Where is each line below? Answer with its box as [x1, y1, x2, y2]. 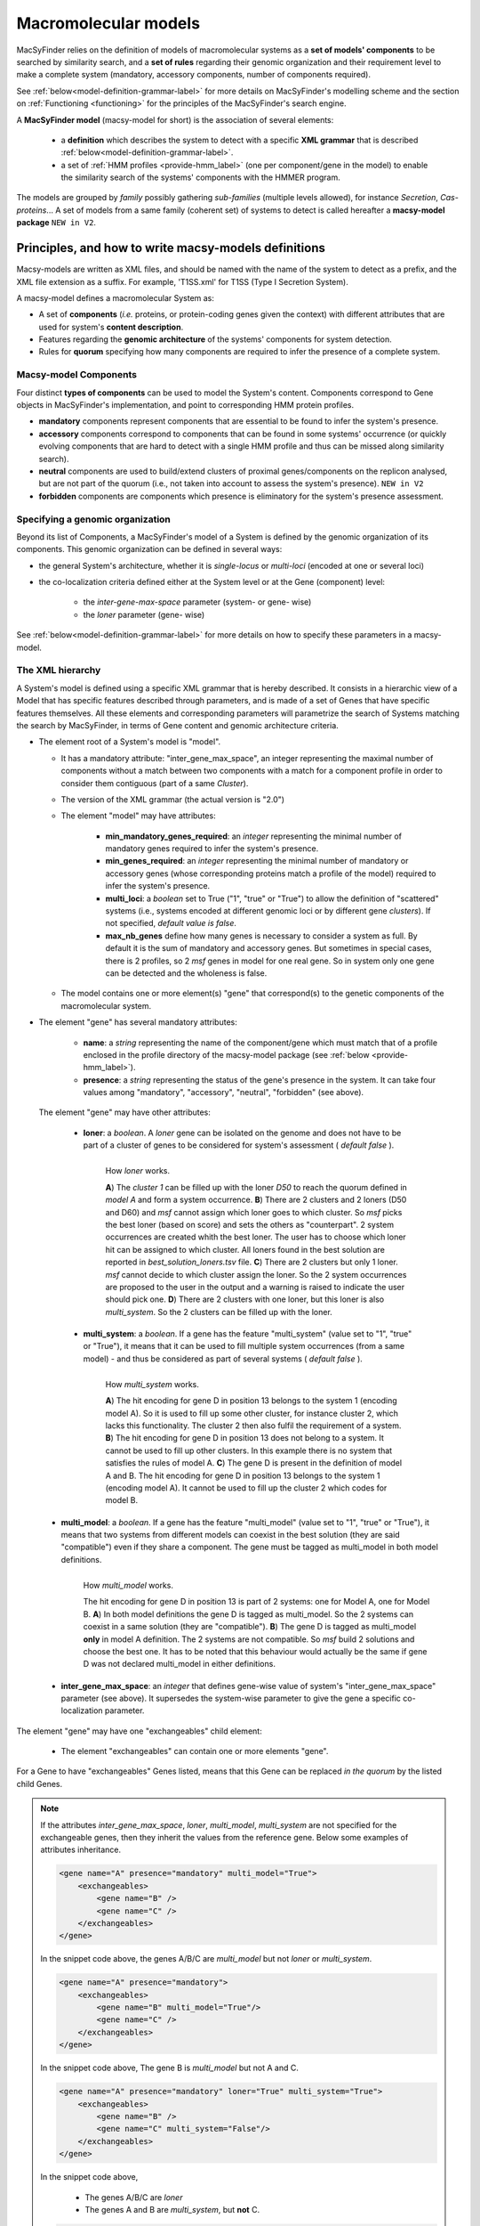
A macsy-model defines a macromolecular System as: [16, 292, 215, 303]
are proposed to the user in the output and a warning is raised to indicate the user [105, 1281, 404, 1292]
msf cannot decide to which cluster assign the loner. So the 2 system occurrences [105, 1269, 407, 1280]
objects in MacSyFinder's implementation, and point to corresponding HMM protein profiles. [16, 400, 355, 410]
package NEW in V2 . [16, 217, 97, 228]
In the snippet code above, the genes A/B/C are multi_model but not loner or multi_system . [40, 1954, 372, 1964]
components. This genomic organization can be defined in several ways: [16, 544, 283, 555]
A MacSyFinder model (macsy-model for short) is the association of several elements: [16, 114, 334, 125]
